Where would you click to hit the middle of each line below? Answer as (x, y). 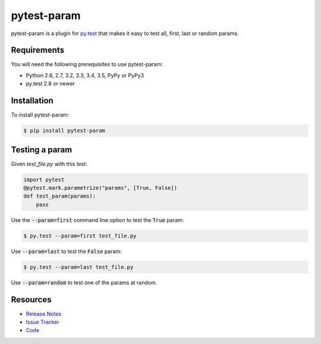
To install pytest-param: (40, 115)
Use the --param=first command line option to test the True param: (97, 220)
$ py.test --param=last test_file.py (78, 267)
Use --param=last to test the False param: (66, 251)
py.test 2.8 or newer (51, 84)
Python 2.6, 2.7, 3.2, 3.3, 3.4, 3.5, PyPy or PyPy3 (85, 75)
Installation (32, 101)
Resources (31, 300)
